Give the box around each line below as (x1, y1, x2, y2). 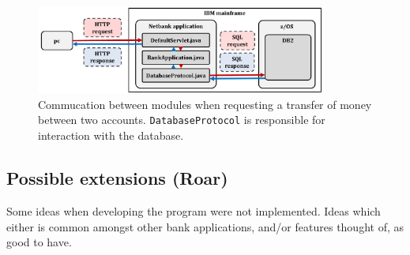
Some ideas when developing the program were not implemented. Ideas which (6, 202, 381, 219)
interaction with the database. (38, 127, 184, 144)
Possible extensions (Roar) (6, 166, 228, 190)
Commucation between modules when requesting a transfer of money (38, 96, 372, 112)
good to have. (6, 234, 72, 250)
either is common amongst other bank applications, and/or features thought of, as (6, 218, 404, 234)
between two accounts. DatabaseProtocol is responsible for (38, 111, 325, 128)
